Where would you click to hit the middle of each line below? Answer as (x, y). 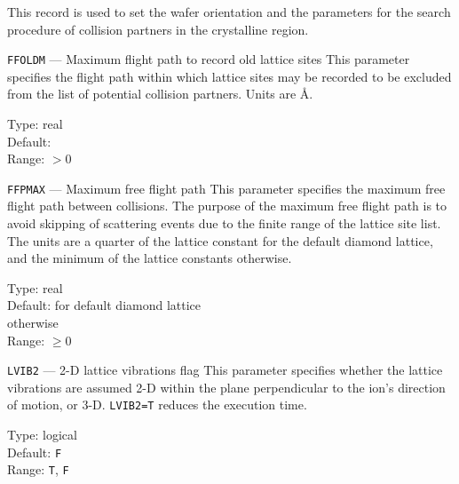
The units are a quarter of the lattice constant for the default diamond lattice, (220, 240)
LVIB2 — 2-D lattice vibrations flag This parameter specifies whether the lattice (225, 370)
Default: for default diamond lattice (104, 305)
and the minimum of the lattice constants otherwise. (150, 258)
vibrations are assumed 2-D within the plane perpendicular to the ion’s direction (226, 387)
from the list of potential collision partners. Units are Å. (160, 94)
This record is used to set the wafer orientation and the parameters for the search (229, 12)
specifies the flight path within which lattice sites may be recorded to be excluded (229, 76)
